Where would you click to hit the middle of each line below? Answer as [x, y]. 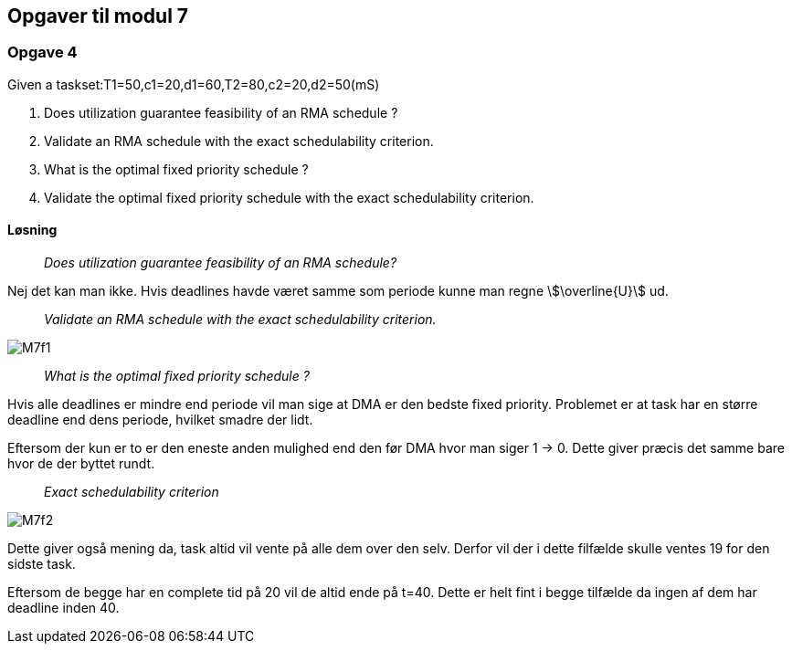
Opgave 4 [42, 52]
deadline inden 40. [63, 608]
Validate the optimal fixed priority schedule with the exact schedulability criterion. [289, 197]
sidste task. [42, 564]
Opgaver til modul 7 [98, 16]
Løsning [32, 230]
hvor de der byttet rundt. [81, 464]
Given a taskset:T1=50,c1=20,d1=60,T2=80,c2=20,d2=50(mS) [194, 84]
